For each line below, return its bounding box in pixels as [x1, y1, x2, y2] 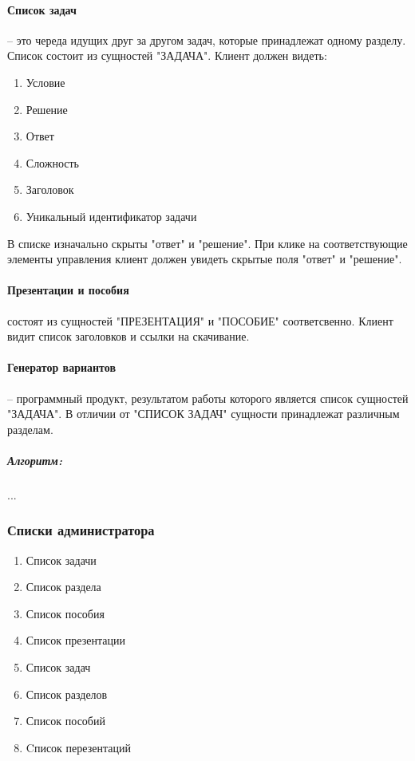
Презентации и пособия [7, 282, 129, 298]
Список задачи [26, 551, 97, 568]
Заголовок [26, 181, 74, 198]
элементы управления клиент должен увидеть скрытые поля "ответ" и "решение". [7, 250, 402, 267]
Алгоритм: [7, 451, 62, 468]
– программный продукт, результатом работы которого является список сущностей [7, 389, 409, 406]
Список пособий [26, 712, 105, 729]
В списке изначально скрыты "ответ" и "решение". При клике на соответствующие [7, 235, 408, 251]
